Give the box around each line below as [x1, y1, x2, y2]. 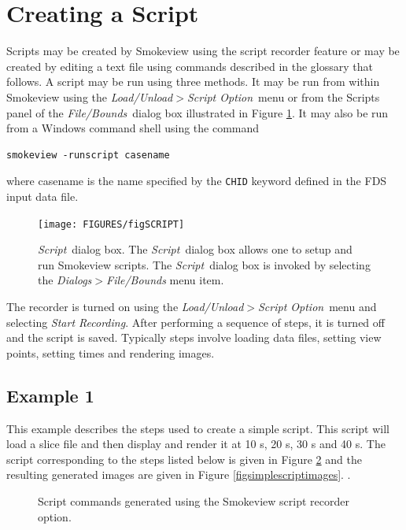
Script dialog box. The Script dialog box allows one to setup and [38, 241, 352, 258]
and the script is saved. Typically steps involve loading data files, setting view [6, 329, 382, 346]
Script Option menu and [258, 298, 377, 314]
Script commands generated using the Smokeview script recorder [38, 492, 349, 509]
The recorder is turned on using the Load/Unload [6, 298, 244, 314]
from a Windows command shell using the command [6, 120, 260, 136]
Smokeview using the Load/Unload [6, 88, 173, 105]
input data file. [6, 187, 79, 204]
